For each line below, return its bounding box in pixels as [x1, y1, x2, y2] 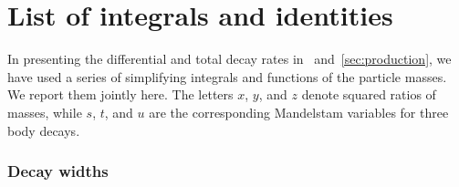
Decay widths [7, 160, 109, 182]
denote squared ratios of [301, 85, 436, 104]
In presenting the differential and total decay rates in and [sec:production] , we [7, 49, 452, 68]
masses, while [7, 102, 82, 121]
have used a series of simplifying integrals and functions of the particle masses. [7, 67, 447, 86]
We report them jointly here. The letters [7, 85, 234, 104]
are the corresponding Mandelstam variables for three [149, 102, 449, 121]
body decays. [7, 120, 80, 140]
